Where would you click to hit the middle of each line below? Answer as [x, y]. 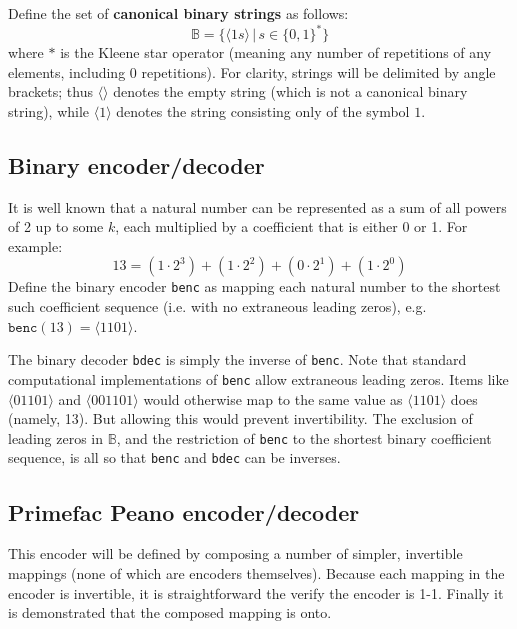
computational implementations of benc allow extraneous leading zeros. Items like [258, 378]
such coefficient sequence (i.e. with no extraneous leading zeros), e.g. [217, 306]
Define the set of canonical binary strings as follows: [178, 13]
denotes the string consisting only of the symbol [263, 110]
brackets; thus [50, 91]
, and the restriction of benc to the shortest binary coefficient [304, 437]
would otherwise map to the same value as [273, 398]
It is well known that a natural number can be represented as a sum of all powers [257, 206]
